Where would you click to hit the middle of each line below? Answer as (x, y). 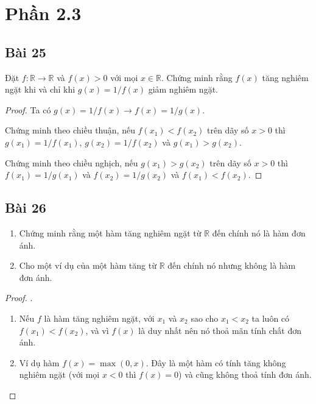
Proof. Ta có (28, 109)
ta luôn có (271, 318)
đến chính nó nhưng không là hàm (232, 265)
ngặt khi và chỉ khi (40, 89)
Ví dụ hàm (39, 362)
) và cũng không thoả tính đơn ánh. (245, 374)
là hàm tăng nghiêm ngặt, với (99, 318)
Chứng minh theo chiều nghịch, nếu (72, 162)
